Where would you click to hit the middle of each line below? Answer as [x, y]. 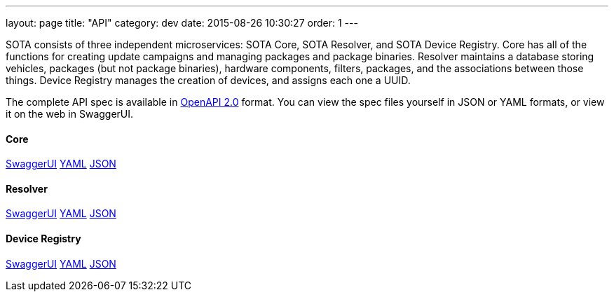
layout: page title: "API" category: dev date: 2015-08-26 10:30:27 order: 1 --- [182, 23]
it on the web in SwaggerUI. [70, 114]
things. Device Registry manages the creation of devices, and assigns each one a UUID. [208, 80]
